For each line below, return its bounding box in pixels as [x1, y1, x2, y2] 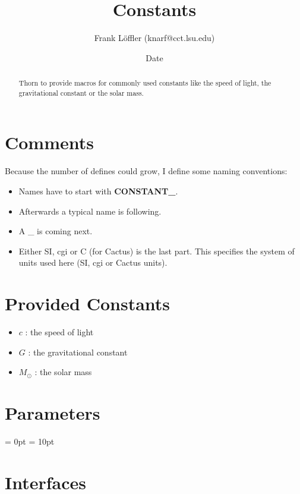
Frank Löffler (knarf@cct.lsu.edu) [94, 32, 215, 44]
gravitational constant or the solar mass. [18, 87, 144, 97]
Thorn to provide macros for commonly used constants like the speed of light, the [18, 78, 271, 88]
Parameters [5, 401, 100, 425]
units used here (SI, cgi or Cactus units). [18, 256, 168, 269]
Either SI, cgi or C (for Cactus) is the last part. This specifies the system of [18, 244, 295, 257]
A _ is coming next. [18, 225, 93, 237]
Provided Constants [5, 291, 170, 316]
